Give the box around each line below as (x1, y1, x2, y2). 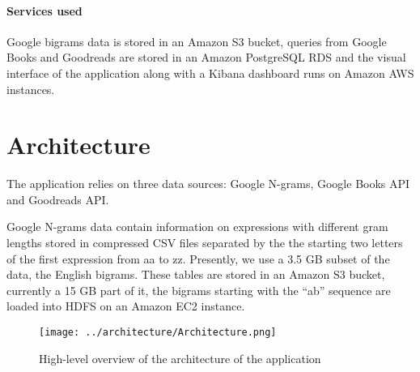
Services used (6, 2, 83, 19)
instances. (6, 80, 55, 97)
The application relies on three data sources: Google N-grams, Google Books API (6, 175, 410, 192)
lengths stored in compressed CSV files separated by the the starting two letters (6, 234, 403, 251)
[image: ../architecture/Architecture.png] (39, 327, 277, 339)
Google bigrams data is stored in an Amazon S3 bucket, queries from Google (6, 32, 387, 49)
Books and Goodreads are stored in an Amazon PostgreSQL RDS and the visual (6, 49, 406, 66)
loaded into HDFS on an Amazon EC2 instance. (6, 297, 245, 314)
